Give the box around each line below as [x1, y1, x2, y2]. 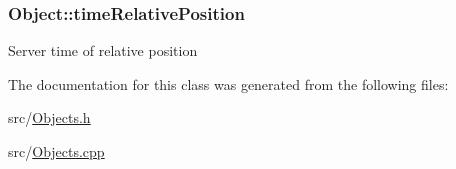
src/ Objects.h [8, 107, 91, 128]
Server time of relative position [8, 40, 198, 61]
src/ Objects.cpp [8, 141, 105, 161]
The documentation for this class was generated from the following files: [8, 73, 449, 94]
